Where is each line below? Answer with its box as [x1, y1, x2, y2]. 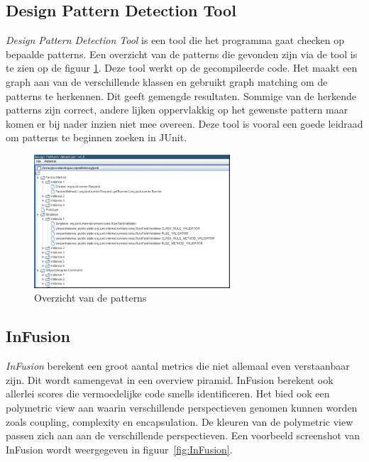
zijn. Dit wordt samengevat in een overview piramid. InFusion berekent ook [6, 372, 334, 387]
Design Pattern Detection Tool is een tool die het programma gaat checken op [6, 33, 345, 48]
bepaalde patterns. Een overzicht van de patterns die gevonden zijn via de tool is [6, 46, 358, 61]
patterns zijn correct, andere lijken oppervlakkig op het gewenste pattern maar [6, 102, 348, 117]
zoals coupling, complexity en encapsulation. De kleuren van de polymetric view [6, 414, 353, 429]
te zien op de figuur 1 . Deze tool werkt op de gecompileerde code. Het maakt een [6, 60, 358, 75]
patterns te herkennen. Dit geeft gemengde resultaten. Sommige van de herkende [6, 88, 356, 103]
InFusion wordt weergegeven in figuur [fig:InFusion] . [6, 441, 233, 456]
